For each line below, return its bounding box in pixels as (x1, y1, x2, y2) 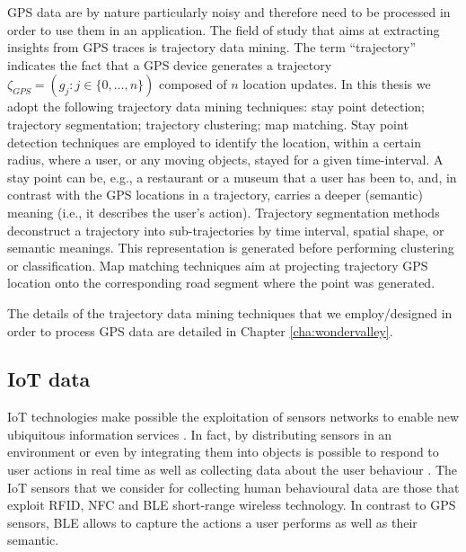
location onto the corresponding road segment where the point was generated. (7, 273, 435, 292)
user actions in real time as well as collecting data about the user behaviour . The (7, 460, 458, 479)
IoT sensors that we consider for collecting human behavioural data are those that (7, 477, 460, 496)
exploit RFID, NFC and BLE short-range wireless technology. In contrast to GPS (7, 495, 456, 514)
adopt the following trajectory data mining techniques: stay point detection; (7, 97, 425, 116)
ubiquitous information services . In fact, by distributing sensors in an (7, 424, 392, 443)
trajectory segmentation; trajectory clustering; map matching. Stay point (7, 114, 409, 133)
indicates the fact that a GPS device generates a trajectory (7, 55, 332, 74)
